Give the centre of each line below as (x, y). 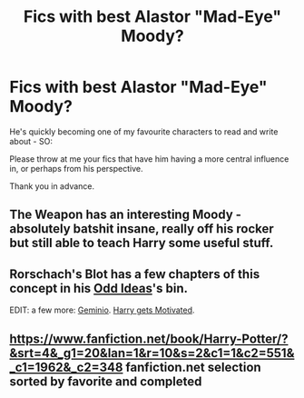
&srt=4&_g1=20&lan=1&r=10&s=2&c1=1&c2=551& (152, 353)
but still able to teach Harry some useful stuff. (142, 243)
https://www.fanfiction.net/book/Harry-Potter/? (149, 338)
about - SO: (31, 141)
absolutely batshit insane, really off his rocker (142, 229)
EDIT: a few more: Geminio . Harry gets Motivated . (102, 310)
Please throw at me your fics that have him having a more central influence (149, 159)
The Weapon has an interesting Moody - (126, 215)
